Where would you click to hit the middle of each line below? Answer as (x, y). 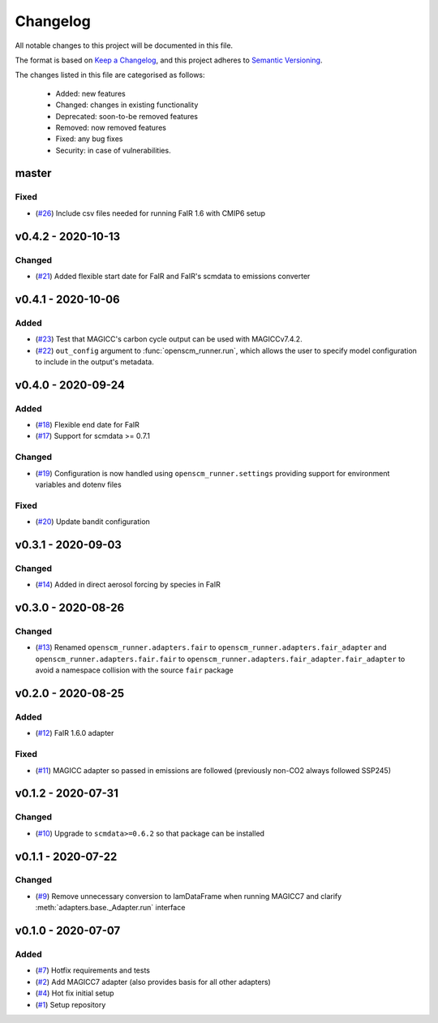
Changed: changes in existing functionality (127, 105)
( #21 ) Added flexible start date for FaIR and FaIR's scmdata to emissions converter (173, 276)
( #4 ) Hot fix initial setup (75, 993)
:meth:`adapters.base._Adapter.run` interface (110, 908)
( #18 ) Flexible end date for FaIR (87, 425)
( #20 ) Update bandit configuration (92, 522)
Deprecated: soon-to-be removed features (127, 116)
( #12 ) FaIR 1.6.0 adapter (75, 733)
